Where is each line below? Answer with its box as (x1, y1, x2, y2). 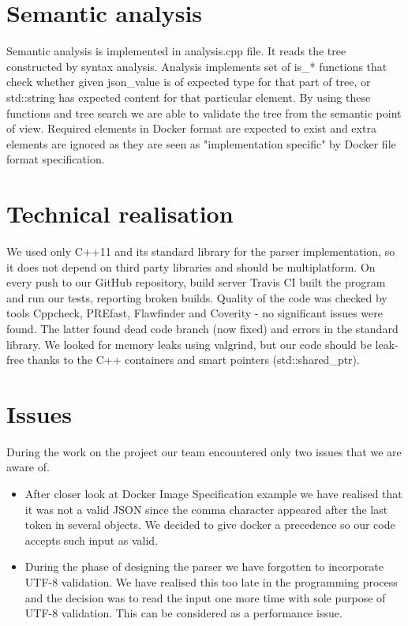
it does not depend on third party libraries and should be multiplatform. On (6, 258, 376, 275)
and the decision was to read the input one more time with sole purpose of (24, 589, 386, 605)
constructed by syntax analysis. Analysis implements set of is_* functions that (6, 58, 387, 74)
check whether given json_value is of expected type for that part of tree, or (6, 73, 371, 90)
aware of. (6, 459, 50, 475)
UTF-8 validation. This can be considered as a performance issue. (24, 605, 342, 621)
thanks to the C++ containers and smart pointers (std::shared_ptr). (27, 351, 360, 368)
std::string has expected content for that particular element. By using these (6, 88, 371, 105)
